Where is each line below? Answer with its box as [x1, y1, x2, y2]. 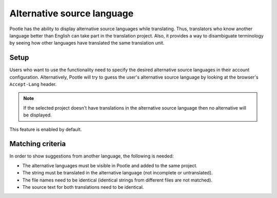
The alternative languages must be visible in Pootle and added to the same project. [22, 162, 197, 169]
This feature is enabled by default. [9, 126, 82, 132]
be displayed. [23, 112, 52, 118]
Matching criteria [9, 140, 66, 148]
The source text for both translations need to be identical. [22, 184, 144, 190]
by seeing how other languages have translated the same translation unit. [9, 40, 165, 46]
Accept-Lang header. [9, 81, 57, 87]
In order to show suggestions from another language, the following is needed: [9, 153, 174, 159]
